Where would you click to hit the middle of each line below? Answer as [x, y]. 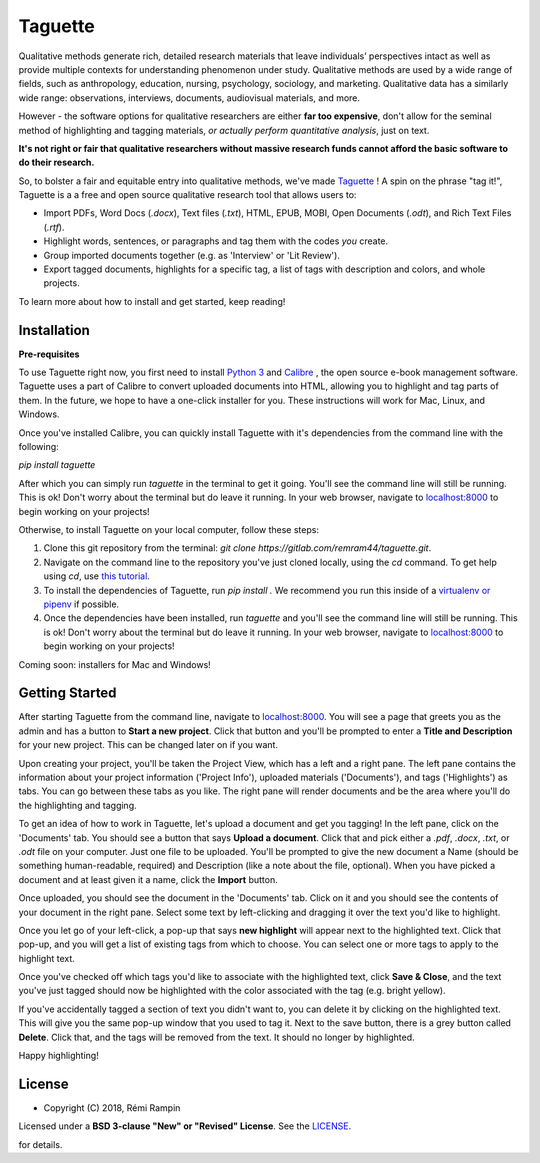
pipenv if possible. [81, 604]
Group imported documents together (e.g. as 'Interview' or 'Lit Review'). [191, 255]
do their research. [56, 162]
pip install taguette [57, 465]
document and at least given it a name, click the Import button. [148, 879]
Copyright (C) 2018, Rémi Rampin [112, 1107]
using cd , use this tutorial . [96, 576]
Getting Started [67, 693]
